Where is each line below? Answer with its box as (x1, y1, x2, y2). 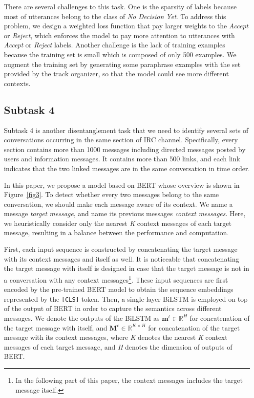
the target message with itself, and (4, 322, 107, 332)
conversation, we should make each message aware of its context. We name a (4, 199, 233, 209)
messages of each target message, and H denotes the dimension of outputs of (4, 341, 233, 352)
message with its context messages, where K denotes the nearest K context (4, 332, 228, 342)
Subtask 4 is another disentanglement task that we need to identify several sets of (4, 125, 249, 135)
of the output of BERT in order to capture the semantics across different (4, 303, 222, 313)
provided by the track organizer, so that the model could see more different (4, 68, 229, 79)
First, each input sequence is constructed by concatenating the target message (4, 244, 237, 254)
